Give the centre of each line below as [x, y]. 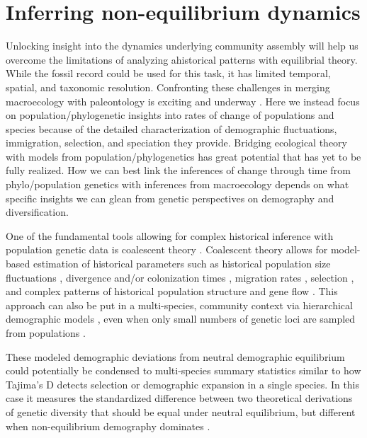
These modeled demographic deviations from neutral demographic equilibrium [175, 356]
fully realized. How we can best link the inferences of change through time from [178, 170]
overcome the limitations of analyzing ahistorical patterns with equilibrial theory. [182, 59]
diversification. [37, 212]
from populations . [46, 333]
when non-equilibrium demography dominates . [108, 426]
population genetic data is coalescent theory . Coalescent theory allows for [167, 249]
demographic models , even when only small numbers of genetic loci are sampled [181, 319]
